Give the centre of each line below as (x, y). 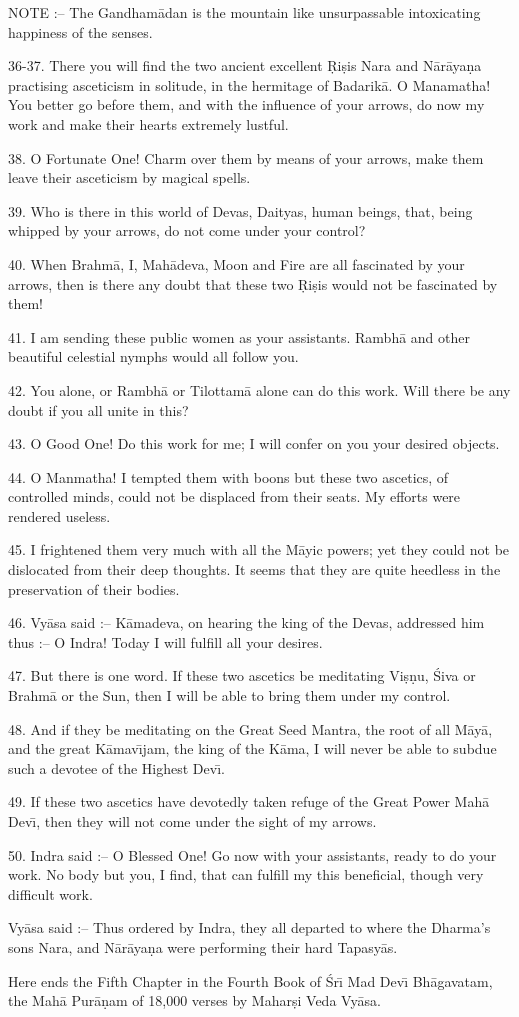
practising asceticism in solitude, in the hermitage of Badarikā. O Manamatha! (249, 84)
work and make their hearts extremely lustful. (148, 123)
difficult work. (50, 893)
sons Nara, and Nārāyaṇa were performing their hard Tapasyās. (203, 946)
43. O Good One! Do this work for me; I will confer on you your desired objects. (254, 443)
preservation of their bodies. (94, 588)
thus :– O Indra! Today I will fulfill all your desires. (165, 641)
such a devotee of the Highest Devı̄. (116, 767)
